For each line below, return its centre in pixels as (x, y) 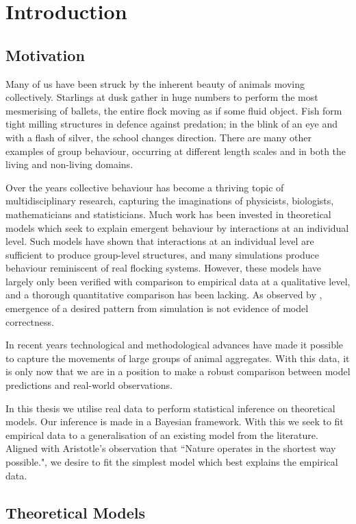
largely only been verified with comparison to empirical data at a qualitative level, (178, 281)
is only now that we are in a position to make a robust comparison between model (178, 371)
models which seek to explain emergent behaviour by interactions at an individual (177, 227)
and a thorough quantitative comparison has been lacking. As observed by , (164, 295)
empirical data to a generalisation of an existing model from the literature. (162, 434)
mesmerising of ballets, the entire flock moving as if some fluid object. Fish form (174, 110)
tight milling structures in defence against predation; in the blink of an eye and (171, 124)
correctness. (30, 321)
